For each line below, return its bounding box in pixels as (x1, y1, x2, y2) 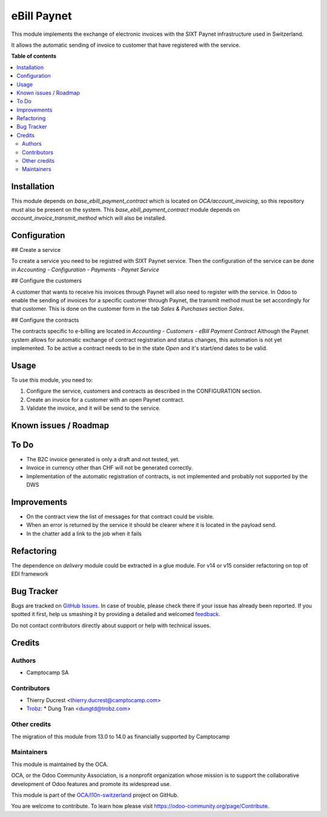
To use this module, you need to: (11, 376, 93, 384)
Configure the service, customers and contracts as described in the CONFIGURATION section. (26, 387, 262, 395)
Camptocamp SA (26, 668, 69, 676)
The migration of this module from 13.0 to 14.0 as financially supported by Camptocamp (11, 733, 230, 740)
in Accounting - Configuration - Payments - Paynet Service (11, 266, 160, 273)
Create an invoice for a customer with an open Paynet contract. (26, 396, 185, 403)
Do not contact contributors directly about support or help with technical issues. (11, 622, 211, 629)
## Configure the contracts (11, 316, 79, 324)
